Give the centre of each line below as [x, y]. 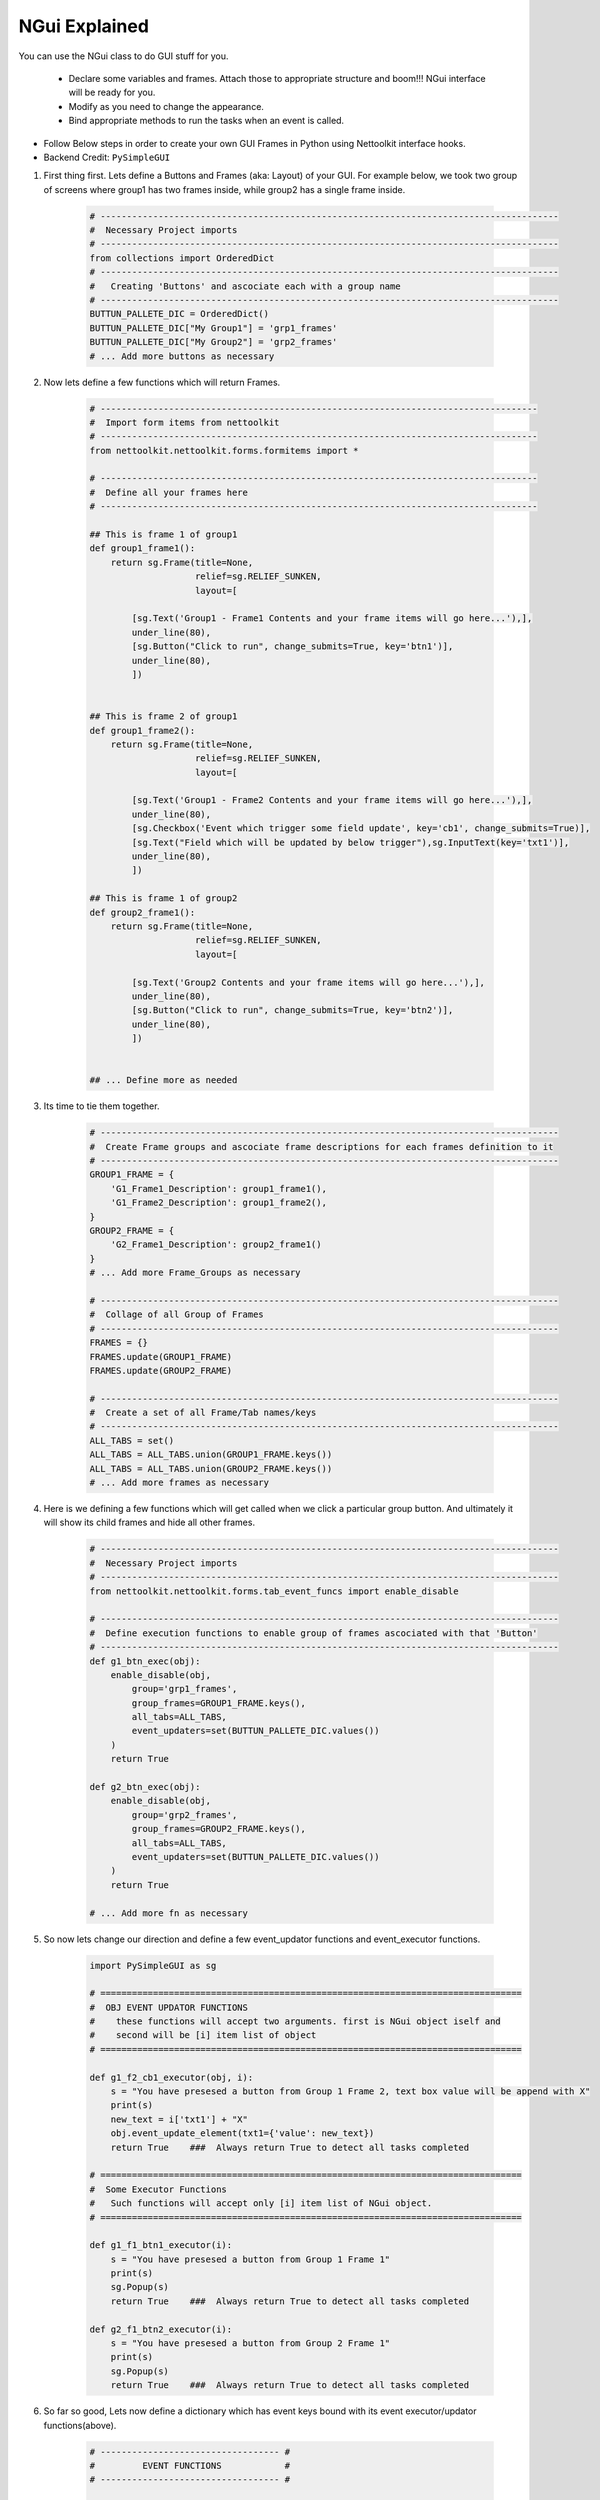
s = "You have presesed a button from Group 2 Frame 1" [250, 2343]
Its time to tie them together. [101, 1106]
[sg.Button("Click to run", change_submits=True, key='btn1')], [292, 646]
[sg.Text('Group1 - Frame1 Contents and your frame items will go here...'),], [332, 618]
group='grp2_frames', [184, 1814]
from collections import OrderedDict [182, 258]
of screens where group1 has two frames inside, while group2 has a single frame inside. [224, 189]
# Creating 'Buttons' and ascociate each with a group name [245, 286]
